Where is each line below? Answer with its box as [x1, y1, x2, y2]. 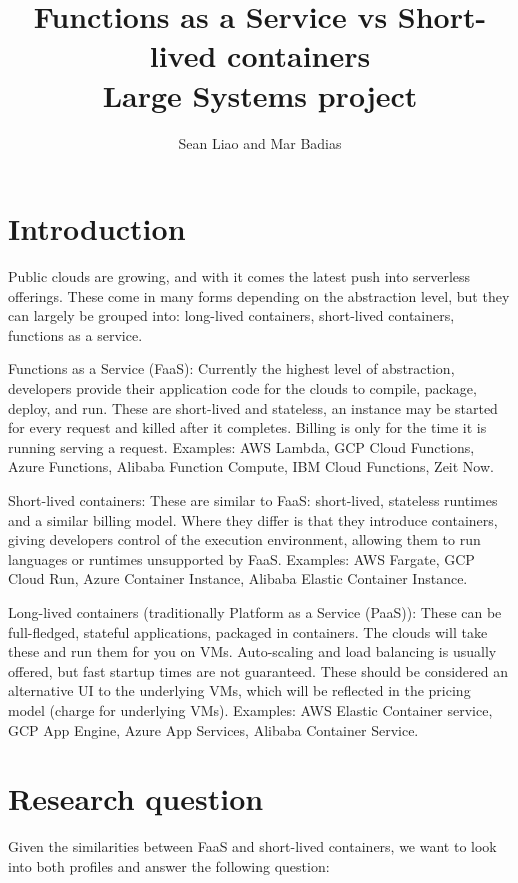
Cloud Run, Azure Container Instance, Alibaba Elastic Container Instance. [8, 568, 468, 589]
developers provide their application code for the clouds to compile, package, [8, 378, 477, 398]
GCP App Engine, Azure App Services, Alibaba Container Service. [8, 719, 419, 740]
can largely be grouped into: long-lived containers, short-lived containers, [8, 305, 455, 326]
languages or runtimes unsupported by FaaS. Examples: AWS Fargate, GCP [8, 548, 475, 569]
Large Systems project [102, 74, 418, 115]
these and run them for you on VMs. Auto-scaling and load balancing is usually [8, 641, 497, 662]
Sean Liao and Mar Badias [178, 132, 342, 153]
